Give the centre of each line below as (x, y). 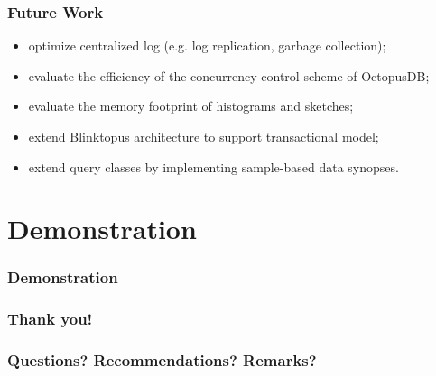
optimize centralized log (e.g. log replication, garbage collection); (207, 46)
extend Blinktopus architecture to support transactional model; (204, 136)
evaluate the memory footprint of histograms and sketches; (191, 106)
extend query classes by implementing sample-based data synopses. (213, 166)
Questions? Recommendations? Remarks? (162, 360)
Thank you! (50, 319)
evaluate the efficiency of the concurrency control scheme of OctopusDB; (229, 75)
